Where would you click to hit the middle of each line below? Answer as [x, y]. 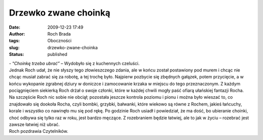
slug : [14, 47]
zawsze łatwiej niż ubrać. [34, 124]
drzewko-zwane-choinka [73, 47]
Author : [17, 34]
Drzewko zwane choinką [60, 13]
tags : [14, 41]
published [57, 54]
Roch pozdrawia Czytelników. [38, 131]
